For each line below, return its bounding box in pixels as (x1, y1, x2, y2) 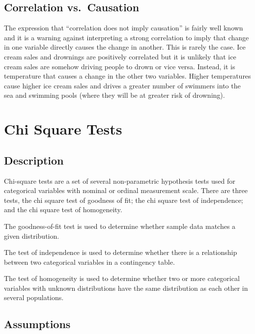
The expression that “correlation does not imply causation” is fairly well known (4, 23, 243, 33)
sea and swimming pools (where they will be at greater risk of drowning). (4, 90, 225, 100)
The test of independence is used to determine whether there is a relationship (4, 247, 237, 257)
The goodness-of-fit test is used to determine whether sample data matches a (4, 221, 236, 231)
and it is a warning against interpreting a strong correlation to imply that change (4, 32, 249, 42)
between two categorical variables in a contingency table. (4, 256, 175, 267)
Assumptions (4, 316, 71, 332)
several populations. (4, 292, 64, 303)
